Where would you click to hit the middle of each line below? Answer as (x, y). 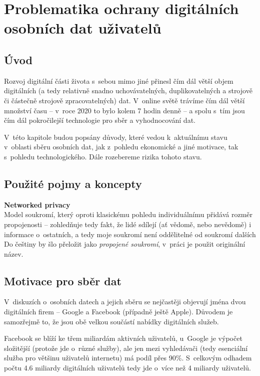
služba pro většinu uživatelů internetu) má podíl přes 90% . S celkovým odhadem (128, 358)
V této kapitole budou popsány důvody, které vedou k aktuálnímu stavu (116, 137)
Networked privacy (37, 204)
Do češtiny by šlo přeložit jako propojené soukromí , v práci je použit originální (125, 244)
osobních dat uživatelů (83, 28)
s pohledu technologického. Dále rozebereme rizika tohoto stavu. (103, 156)
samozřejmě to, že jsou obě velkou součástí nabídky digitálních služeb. (111, 321)
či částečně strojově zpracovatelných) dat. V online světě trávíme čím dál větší (124, 100)
